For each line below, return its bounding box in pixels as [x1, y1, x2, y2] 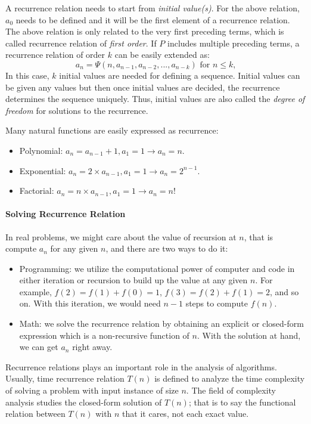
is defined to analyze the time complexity [154, 372, 305, 385]
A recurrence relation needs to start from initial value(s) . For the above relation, [5, 2, 300, 14]
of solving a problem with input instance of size [5, 384, 179, 397]
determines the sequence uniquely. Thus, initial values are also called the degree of [5, 92, 305, 105]
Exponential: [19, 164, 66, 177]
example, [19, 285, 52, 298]
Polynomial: [19, 144, 63, 156]
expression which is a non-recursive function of [19, 329, 189, 341]
